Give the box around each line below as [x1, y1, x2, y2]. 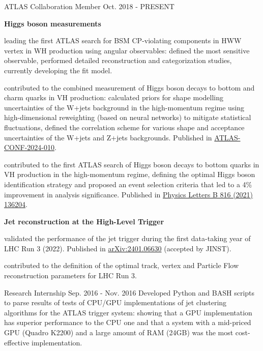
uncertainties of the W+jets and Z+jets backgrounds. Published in [4, 132, 212, 142]
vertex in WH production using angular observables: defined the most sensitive [4, 45, 250, 55]
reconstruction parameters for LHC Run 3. [4, 270, 137, 281]
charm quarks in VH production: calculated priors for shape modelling [4, 92, 224, 103]
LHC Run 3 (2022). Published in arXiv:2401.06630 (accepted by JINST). [4, 243, 231, 253]
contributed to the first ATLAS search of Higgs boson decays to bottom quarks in [4, 159, 259, 169]
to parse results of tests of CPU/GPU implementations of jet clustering [4, 297, 227, 308]
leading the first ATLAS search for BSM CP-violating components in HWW [4, 35, 242, 46]
